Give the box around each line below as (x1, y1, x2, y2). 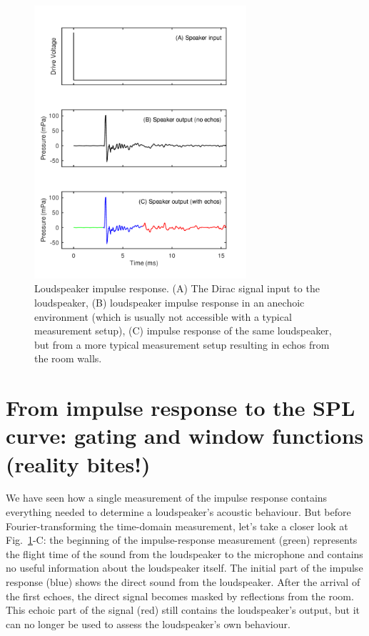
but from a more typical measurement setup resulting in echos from (34, 337, 330, 352)
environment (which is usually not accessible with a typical (34, 309, 292, 324)
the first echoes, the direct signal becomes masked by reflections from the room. (6, 588, 354, 603)
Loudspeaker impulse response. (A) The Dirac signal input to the (34, 281, 320, 296)
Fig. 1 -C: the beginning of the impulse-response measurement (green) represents (6, 532, 358, 547)
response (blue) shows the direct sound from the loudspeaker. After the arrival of (6, 575, 360, 590)
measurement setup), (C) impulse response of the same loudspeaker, (34, 323, 332, 338)
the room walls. (34, 351, 102, 366)
